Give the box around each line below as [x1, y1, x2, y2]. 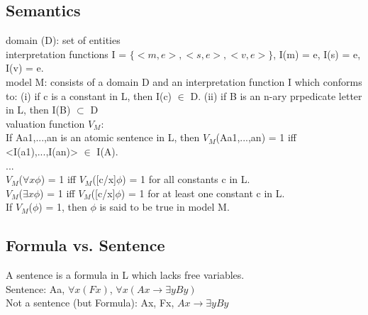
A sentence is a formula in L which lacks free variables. [6, 267, 245, 282]
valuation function [6, 116, 85, 131]
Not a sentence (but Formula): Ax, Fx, [6, 295, 174, 310]
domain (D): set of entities [6, 33, 121, 48]
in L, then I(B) [6, 102, 71, 117]
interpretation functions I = [6, 46, 127, 61]
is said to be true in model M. [99, 199, 230, 214]
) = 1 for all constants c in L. [122, 172, 250, 187]
